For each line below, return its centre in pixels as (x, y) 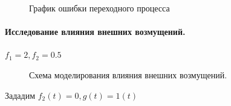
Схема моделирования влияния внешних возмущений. (128, 74)
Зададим (20, 95)
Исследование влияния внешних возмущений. (95, 32)
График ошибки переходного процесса (99, 8)
